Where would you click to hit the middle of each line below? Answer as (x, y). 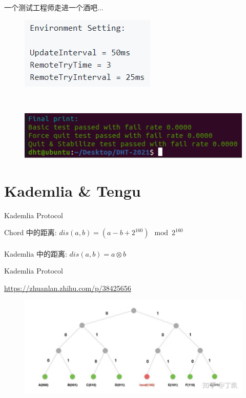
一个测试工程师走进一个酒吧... (54, 7)
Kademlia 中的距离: (36, 253)
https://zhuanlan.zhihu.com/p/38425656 (68, 288)
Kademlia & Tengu (73, 190)
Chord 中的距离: (30, 232)
